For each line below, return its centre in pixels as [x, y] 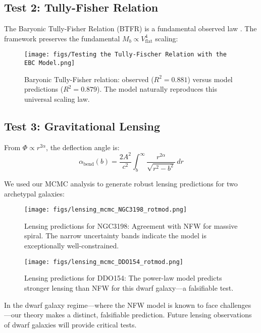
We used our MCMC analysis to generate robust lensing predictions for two [121, 184]
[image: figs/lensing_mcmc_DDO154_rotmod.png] [104, 262]
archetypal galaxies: [34, 193]
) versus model [210, 79]
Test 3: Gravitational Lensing [82, 126]
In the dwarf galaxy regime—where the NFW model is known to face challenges [128, 305]
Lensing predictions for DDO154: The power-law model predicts [123, 278]
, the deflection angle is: [83, 147]
